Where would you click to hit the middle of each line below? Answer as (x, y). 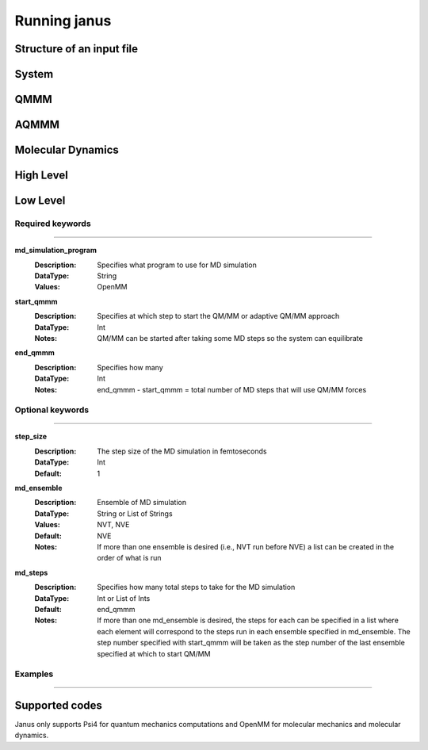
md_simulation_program (55, 251)
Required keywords (53, 224)
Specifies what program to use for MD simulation (177, 265)
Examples (34, 674)
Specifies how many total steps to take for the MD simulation (196, 587)
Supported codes (59, 705)
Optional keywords (52, 410)
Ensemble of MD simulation (141, 503)
